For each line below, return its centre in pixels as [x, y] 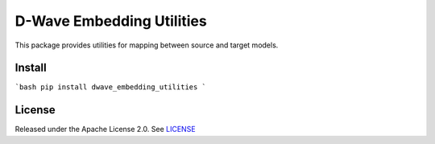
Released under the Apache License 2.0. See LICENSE [106, 130]
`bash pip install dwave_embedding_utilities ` [111, 87]
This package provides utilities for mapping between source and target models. [147, 45]
